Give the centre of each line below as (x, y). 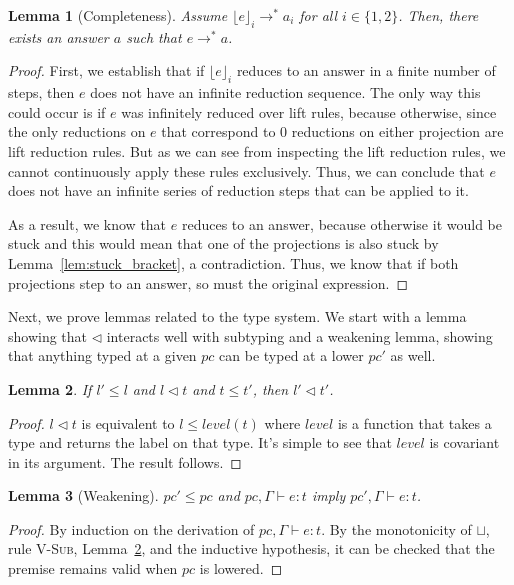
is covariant (464, 442)
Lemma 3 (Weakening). (83, 495)
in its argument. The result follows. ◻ (125, 461)
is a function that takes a (414, 422)
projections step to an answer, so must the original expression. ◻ (208, 282)
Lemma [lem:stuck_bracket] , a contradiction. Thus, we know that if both (233, 262)
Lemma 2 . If (50, 388)
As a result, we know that (87, 223)
